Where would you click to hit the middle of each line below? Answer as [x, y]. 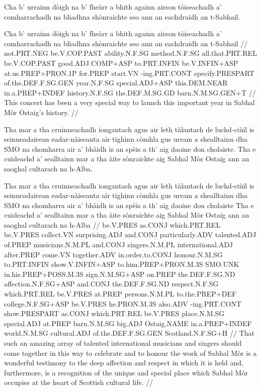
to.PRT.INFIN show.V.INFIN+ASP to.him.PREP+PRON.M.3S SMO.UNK [122, 264]
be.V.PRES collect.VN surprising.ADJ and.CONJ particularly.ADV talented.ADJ [130, 234]
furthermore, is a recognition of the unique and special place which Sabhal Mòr [126, 372]
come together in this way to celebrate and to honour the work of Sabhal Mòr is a [130, 353]
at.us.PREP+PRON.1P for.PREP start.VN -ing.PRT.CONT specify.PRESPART [129, 73]
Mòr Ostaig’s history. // [41, 112]
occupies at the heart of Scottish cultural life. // [79, 382]
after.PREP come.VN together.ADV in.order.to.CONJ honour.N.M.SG [113, 254]
